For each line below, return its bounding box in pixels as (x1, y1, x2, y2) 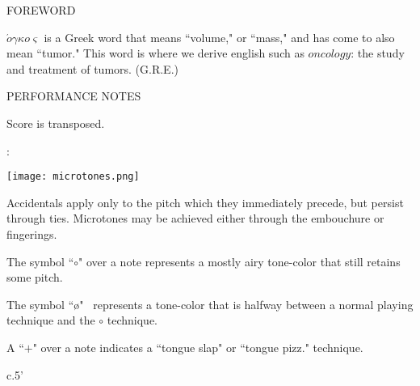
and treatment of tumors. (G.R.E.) (6, 60, 178, 77)
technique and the (6, 312, 95, 329)
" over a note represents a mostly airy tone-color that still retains (78, 252, 401, 269)
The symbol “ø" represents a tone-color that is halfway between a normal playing (6, 295, 414, 312)
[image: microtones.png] (6, 171, 140, 183)
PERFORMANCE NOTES (6, 87, 141, 104)
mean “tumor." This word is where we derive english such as (6, 45, 304, 62)
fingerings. (6, 226, 57, 242)
